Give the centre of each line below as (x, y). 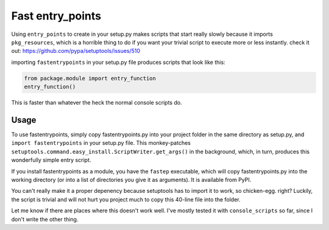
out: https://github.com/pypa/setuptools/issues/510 (76, 51)
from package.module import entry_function (90, 78)
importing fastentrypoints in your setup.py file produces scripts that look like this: (118, 62)
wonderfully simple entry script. (51, 160)
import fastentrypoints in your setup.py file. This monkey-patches (101, 143)
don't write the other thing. (45, 219)
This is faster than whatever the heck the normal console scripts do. (97, 103)
